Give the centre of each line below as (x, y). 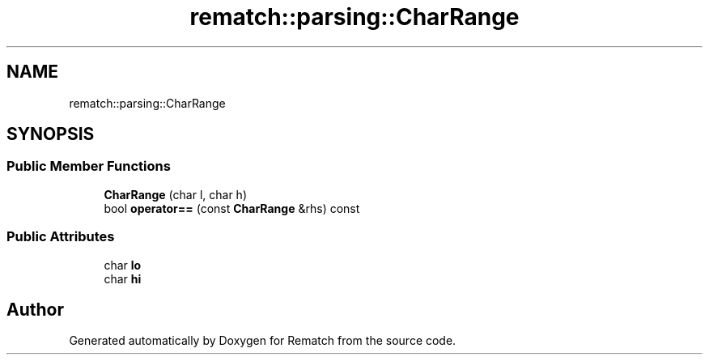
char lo (123, 265)
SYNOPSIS (51, 134)
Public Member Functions (89, 166)
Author (35, 309)
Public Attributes (61, 237)
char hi (123, 278)
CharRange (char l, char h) (175, 194)
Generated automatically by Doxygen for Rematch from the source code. (263, 341)
